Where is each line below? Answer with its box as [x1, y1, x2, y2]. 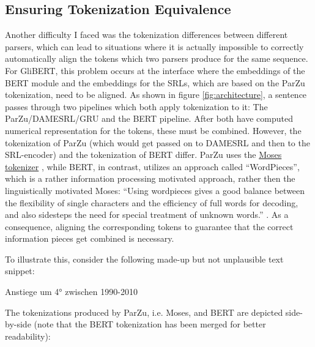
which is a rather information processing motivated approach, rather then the [5, 172, 295, 185]
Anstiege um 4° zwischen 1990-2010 [5, 285, 138, 298]
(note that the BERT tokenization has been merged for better [34, 318, 266, 330]
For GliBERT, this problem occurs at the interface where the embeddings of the [5, 64, 305, 76]
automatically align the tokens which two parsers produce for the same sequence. [5, 52, 308, 65]
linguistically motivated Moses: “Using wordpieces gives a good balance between [5, 184, 305, 196]
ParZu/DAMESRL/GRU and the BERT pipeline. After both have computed [5, 112, 293, 125]
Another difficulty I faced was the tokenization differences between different [5, 28, 288, 41]
